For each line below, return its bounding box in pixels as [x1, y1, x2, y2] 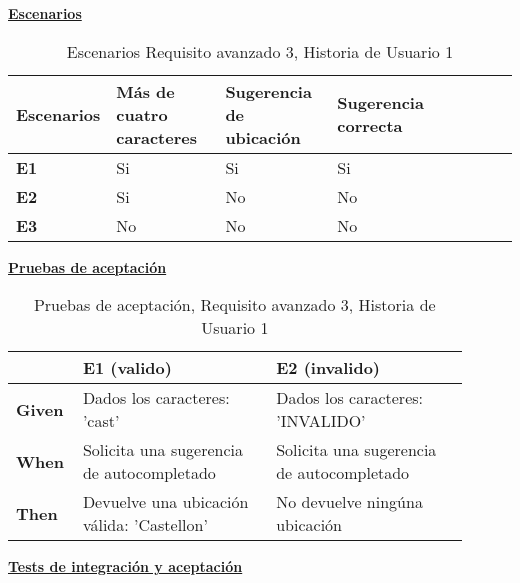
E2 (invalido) [276, 356, 381, 380]
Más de [116, 79, 175, 103]
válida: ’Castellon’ [82, 513, 208, 537]
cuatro [116, 102, 168, 126]
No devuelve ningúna [276, 490, 423, 514]
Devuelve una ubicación [82, 490, 249, 514]
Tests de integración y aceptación [8, 556, 243, 577]
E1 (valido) [82, 356, 172, 380]
